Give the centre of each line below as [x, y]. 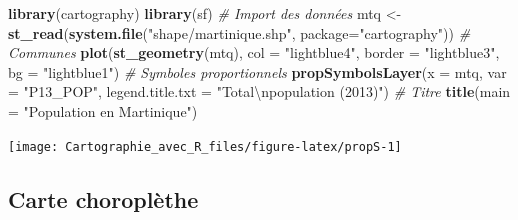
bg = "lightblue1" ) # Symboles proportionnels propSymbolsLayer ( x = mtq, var [257, 71]
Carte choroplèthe [103, 198]
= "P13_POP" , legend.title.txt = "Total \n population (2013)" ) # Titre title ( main [259, 91]
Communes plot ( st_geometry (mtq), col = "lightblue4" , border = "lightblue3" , [254, 52]
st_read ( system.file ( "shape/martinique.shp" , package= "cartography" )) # [239, 32]
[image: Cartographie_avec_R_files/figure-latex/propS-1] [205, 146]
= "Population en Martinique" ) [103, 110]
